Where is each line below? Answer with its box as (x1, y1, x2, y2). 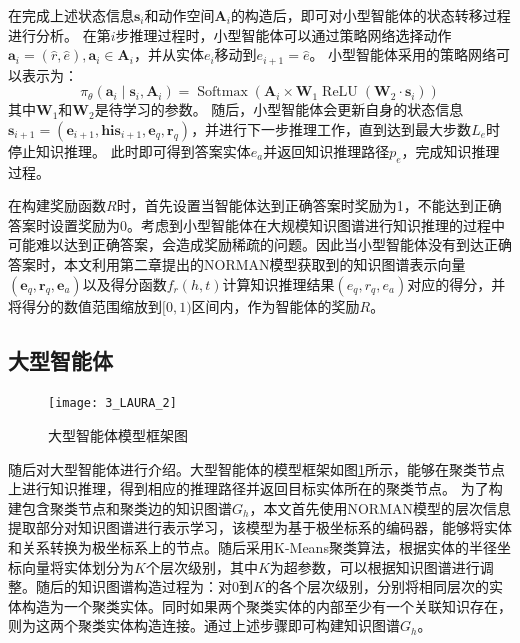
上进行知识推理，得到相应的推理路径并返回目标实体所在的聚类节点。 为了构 (8, 478, 503, 499)
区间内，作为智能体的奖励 (191, 295, 360, 316)
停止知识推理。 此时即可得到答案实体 (8, 140, 251, 161)
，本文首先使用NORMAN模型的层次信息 (249, 497, 511, 518)
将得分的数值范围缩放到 (8, 295, 162, 316)
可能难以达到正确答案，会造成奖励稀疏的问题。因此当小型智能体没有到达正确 (8, 234, 512, 255)
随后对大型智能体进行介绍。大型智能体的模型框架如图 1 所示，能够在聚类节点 (8, 458, 505, 479)
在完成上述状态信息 (8, 5, 134, 25)
